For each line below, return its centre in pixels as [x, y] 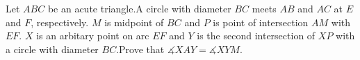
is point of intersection [261, 22]
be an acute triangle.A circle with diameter [139, 8]
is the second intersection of [256, 36]
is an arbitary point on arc [93, 36]
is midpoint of [134, 22]
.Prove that [140, 49]
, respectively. [60, 22]
